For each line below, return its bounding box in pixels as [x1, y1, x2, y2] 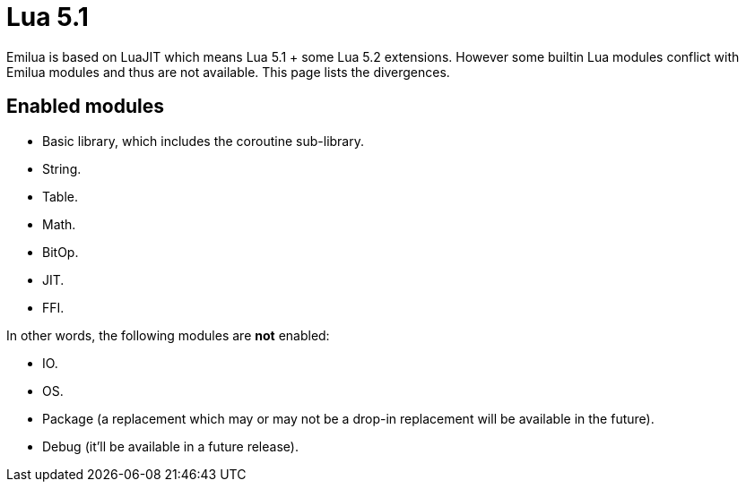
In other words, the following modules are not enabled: [6, 327, 330, 343]
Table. [42, 188, 79, 204]
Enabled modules [6, 95, 164, 118]
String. [42, 160, 82, 176]
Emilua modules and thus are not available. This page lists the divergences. [6, 64, 450, 80]
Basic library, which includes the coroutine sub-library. [42, 133, 365, 149]
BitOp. [42, 244, 79, 260]
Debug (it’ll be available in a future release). [42, 438, 299, 454]
